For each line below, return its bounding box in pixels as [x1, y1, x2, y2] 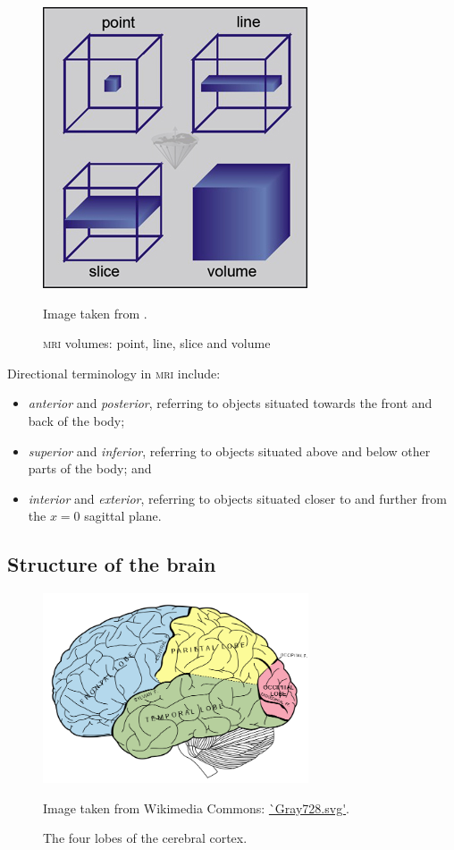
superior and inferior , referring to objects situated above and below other [28, 441, 431, 460]
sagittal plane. [84, 506, 162, 525]
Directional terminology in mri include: [7, 363, 221, 382]
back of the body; [28, 411, 125, 429]
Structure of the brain [7, 550, 216, 578]
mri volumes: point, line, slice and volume [43, 334, 271, 353]
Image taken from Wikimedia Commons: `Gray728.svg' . [43, 798, 349, 817]
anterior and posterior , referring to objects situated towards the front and [28, 394, 433, 412]
